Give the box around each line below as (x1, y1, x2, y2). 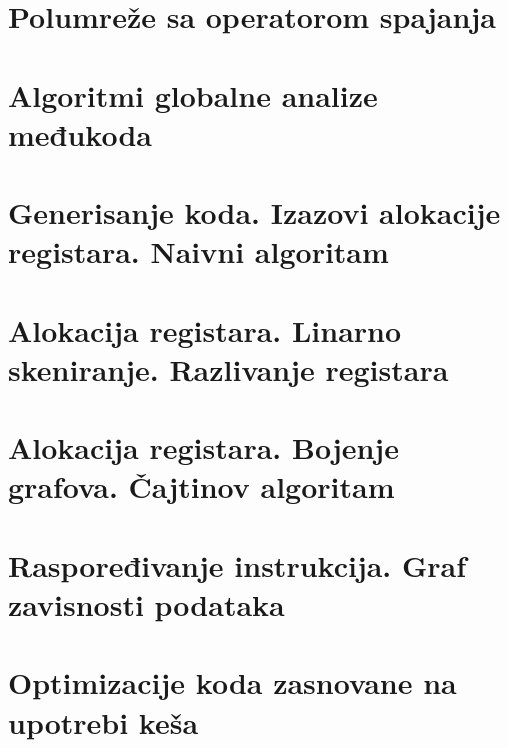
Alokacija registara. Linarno (8, 309, 402, 350)
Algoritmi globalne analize (8, 74, 378, 115)
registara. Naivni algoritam (8, 231, 389, 272)
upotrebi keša (8, 701, 199, 742)
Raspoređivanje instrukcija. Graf (8, 544, 467, 585)
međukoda (8, 113, 153, 154)
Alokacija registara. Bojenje (8, 427, 399, 468)
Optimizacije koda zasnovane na (8, 662, 457, 703)
